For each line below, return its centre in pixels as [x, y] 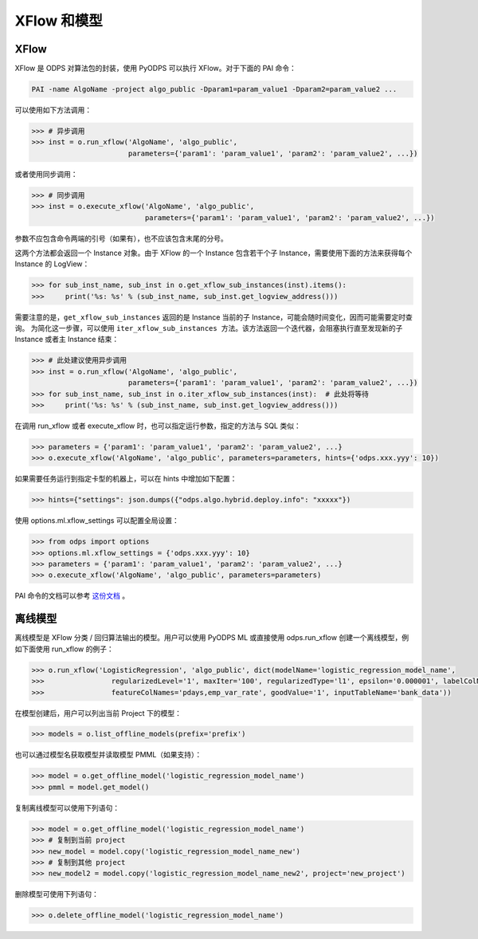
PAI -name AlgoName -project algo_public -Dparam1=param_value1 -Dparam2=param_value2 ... [214, 89]
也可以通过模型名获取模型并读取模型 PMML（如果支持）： [108, 755]
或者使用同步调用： [46, 174]
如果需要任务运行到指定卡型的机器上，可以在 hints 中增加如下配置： [126, 479]
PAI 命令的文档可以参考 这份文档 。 [72, 596]
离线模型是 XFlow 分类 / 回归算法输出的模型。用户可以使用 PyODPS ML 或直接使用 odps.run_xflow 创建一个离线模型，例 [212, 638]
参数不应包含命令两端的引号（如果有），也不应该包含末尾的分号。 [121, 238]
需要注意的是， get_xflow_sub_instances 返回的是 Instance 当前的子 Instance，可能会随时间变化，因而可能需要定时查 [214, 317]
